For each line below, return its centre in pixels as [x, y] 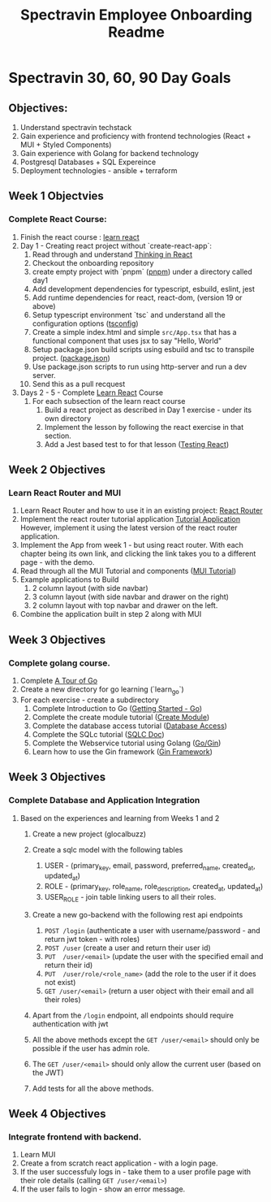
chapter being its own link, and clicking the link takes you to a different [138, 553]
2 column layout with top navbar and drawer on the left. [125, 605]
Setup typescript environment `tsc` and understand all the [129, 315]
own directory [68, 418]
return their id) [69, 965]
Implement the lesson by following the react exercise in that [144, 427]
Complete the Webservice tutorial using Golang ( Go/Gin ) [127, 743]
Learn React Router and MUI [65, 493]
